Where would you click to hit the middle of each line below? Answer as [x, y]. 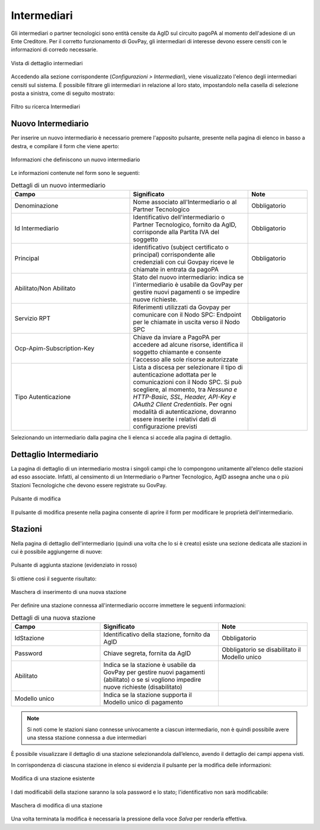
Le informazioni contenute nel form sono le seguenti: [76, 173]
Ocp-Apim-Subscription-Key [55, 349]
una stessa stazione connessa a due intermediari [87, 738]
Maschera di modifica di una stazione [57, 805]
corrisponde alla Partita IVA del [176, 232]
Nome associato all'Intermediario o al [185, 202]
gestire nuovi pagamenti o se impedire [186, 292]
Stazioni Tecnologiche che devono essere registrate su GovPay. [89, 485]
